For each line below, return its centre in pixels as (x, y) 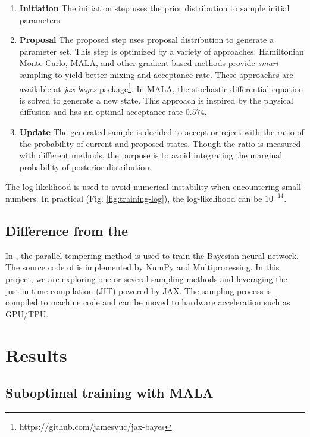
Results (36, 355)
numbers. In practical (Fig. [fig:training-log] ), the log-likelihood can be (134, 198)
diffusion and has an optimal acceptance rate (101, 112)
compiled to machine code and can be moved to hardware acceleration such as (148, 302)
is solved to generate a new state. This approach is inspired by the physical (156, 100)
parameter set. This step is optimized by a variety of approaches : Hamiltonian (162, 51)
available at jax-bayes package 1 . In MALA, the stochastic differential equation (161, 88)
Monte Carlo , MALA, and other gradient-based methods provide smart (149, 63)
